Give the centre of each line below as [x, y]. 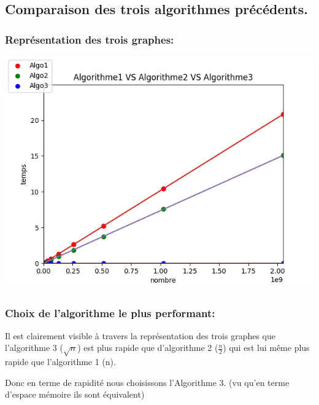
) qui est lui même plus [266, 348]
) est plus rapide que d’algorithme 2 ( [148, 348]
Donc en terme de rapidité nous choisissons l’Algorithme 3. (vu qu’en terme [147, 382]
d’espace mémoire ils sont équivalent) [75, 394]
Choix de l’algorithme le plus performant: [110, 313]
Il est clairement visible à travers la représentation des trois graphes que [140, 335]
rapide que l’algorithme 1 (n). [60, 362]
